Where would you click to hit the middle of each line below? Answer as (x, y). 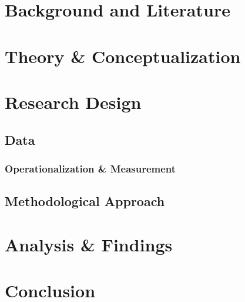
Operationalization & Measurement (90, 168)
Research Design (73, 102)
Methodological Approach (85, 201)
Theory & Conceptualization (123, 56)
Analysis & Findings (89, 244)
